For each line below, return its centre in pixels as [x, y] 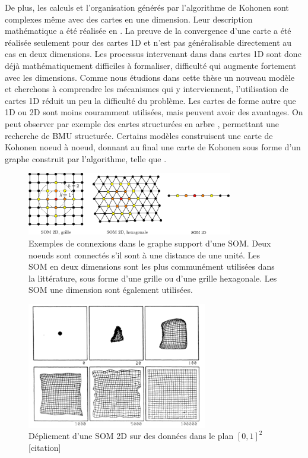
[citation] [45, 448]
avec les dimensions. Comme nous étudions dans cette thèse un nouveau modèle [150, 77]
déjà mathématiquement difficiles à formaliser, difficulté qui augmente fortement [151, 65]
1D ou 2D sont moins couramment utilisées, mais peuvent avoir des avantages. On [154, 112]
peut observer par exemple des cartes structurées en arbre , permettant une [142, 123]
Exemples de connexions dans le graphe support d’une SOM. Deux [150, 243]
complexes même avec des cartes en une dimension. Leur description [129, 19]
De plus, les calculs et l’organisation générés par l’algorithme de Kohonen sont [147, 7]
